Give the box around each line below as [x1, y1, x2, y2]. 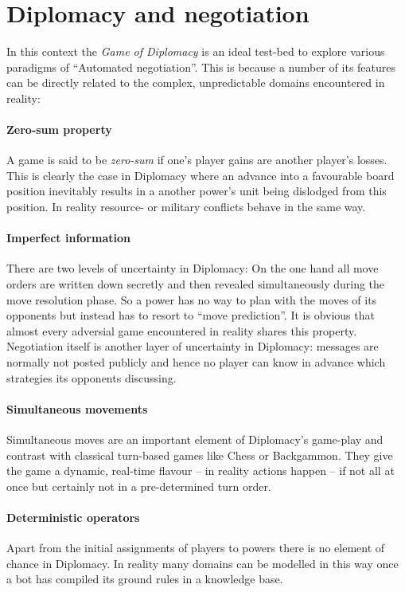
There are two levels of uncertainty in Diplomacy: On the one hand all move [6, 260, 379, 276]
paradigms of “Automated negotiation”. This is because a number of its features [6, 58, 396, 75]
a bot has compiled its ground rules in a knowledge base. [6, 570, 283, 587]
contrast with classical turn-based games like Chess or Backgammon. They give [6, 446, 393, 463]
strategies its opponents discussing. [6, 369, 177, 386]
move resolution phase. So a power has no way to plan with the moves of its [6, 291, 377, 308]
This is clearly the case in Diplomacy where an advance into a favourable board [6, 167, 395, 183]
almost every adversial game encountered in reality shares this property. [6, 322, 357, 339]
